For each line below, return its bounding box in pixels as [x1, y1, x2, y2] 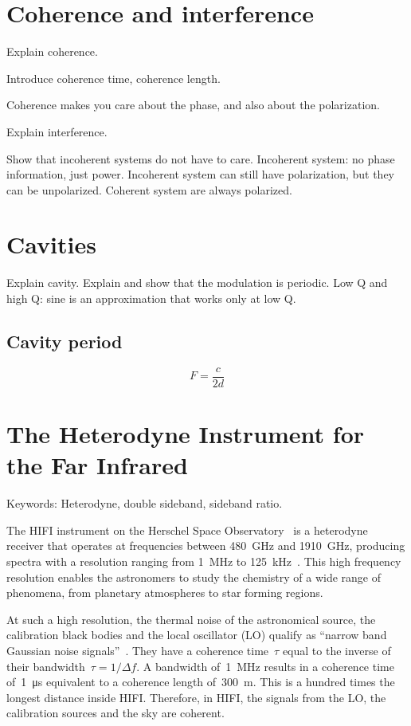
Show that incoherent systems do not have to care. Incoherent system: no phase [6, 150, 395, 167]
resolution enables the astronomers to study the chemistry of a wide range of [6, 568, 382, 585]
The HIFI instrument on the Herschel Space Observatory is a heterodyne [6, 521, 368, 538]
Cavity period [6, 328, 123, 353]
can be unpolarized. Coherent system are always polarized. [6, 181, 292, 198]
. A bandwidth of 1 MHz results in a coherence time [136, 657, 394, 674]
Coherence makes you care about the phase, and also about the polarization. [6, 96, 380, 113]
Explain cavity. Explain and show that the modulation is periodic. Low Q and [6, 274, 388, 291]
